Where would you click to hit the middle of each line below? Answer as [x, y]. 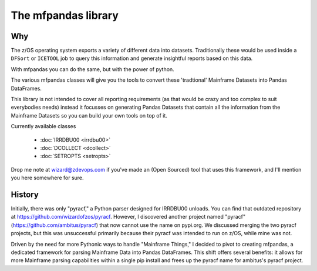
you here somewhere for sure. [48, 178]
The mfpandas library [65, 15]
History [25, 194]
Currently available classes [43, 126]
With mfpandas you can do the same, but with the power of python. [92, 69]
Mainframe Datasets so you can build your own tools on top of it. [89, 115]
